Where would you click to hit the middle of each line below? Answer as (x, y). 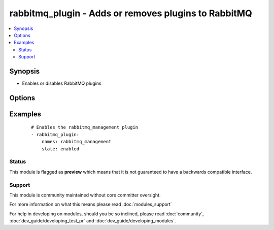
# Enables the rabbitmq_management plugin (85, 127)
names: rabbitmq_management (76, 142)
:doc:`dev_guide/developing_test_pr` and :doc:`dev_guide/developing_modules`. (93, 221)
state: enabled (60, 149)
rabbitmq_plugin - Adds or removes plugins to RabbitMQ (131, 13)
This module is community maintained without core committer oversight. (85, 195)
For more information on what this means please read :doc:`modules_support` (91, 204)
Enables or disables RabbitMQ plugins (62, 83)
